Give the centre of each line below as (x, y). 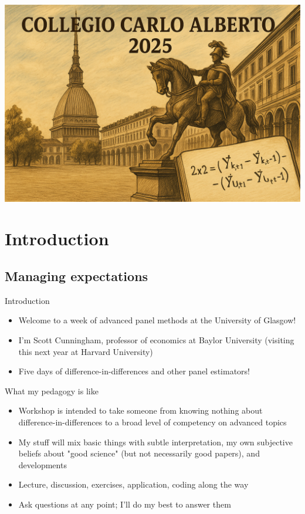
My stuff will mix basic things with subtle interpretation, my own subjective (155, 442)
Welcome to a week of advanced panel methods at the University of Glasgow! (157, 320)
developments (43, 464)
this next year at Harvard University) (86, 351)
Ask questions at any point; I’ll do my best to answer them (125, 504)
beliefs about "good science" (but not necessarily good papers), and (139, 453)
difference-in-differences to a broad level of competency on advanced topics (152, 422)
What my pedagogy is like (52, 390)
